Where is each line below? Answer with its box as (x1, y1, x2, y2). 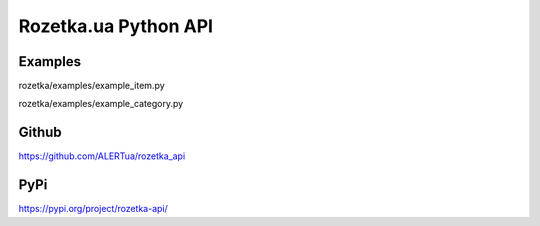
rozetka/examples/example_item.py (18, 80, 165, 92)
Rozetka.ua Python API (18, 15, 214, 37)
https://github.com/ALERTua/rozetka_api (18, 150, 186, 162)
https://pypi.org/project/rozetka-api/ (18, 203, 169, 215)
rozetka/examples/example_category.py (18, 98, 184, 110)
